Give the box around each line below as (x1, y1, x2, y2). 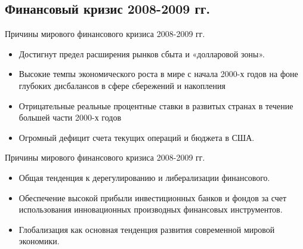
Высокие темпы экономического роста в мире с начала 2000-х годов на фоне (18, 67, 298, 80)
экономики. (18, 235, 60, 247)
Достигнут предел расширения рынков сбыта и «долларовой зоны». (18, 47, 265, 60)
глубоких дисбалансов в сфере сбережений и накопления (18, 79, 225, 91)
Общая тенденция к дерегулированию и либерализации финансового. (18, 171, 270, 183)
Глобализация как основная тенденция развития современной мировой (18, 223, 275, 235)
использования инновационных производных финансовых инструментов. (18, 203, 283, 216)
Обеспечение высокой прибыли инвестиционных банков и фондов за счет (18, 191, 287, 204)
